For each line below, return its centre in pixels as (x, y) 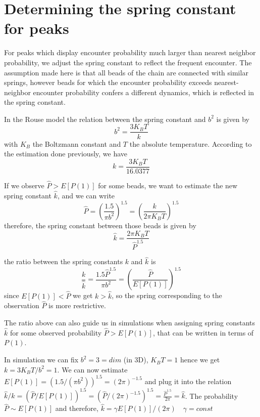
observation (22, 305)
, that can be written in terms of (203, 332)
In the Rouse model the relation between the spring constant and (105, 119)
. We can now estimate (92, 369)
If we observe (24, 185)
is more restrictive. (77, 305)
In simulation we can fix (41, 360)
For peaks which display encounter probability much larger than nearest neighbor (130, 52)
